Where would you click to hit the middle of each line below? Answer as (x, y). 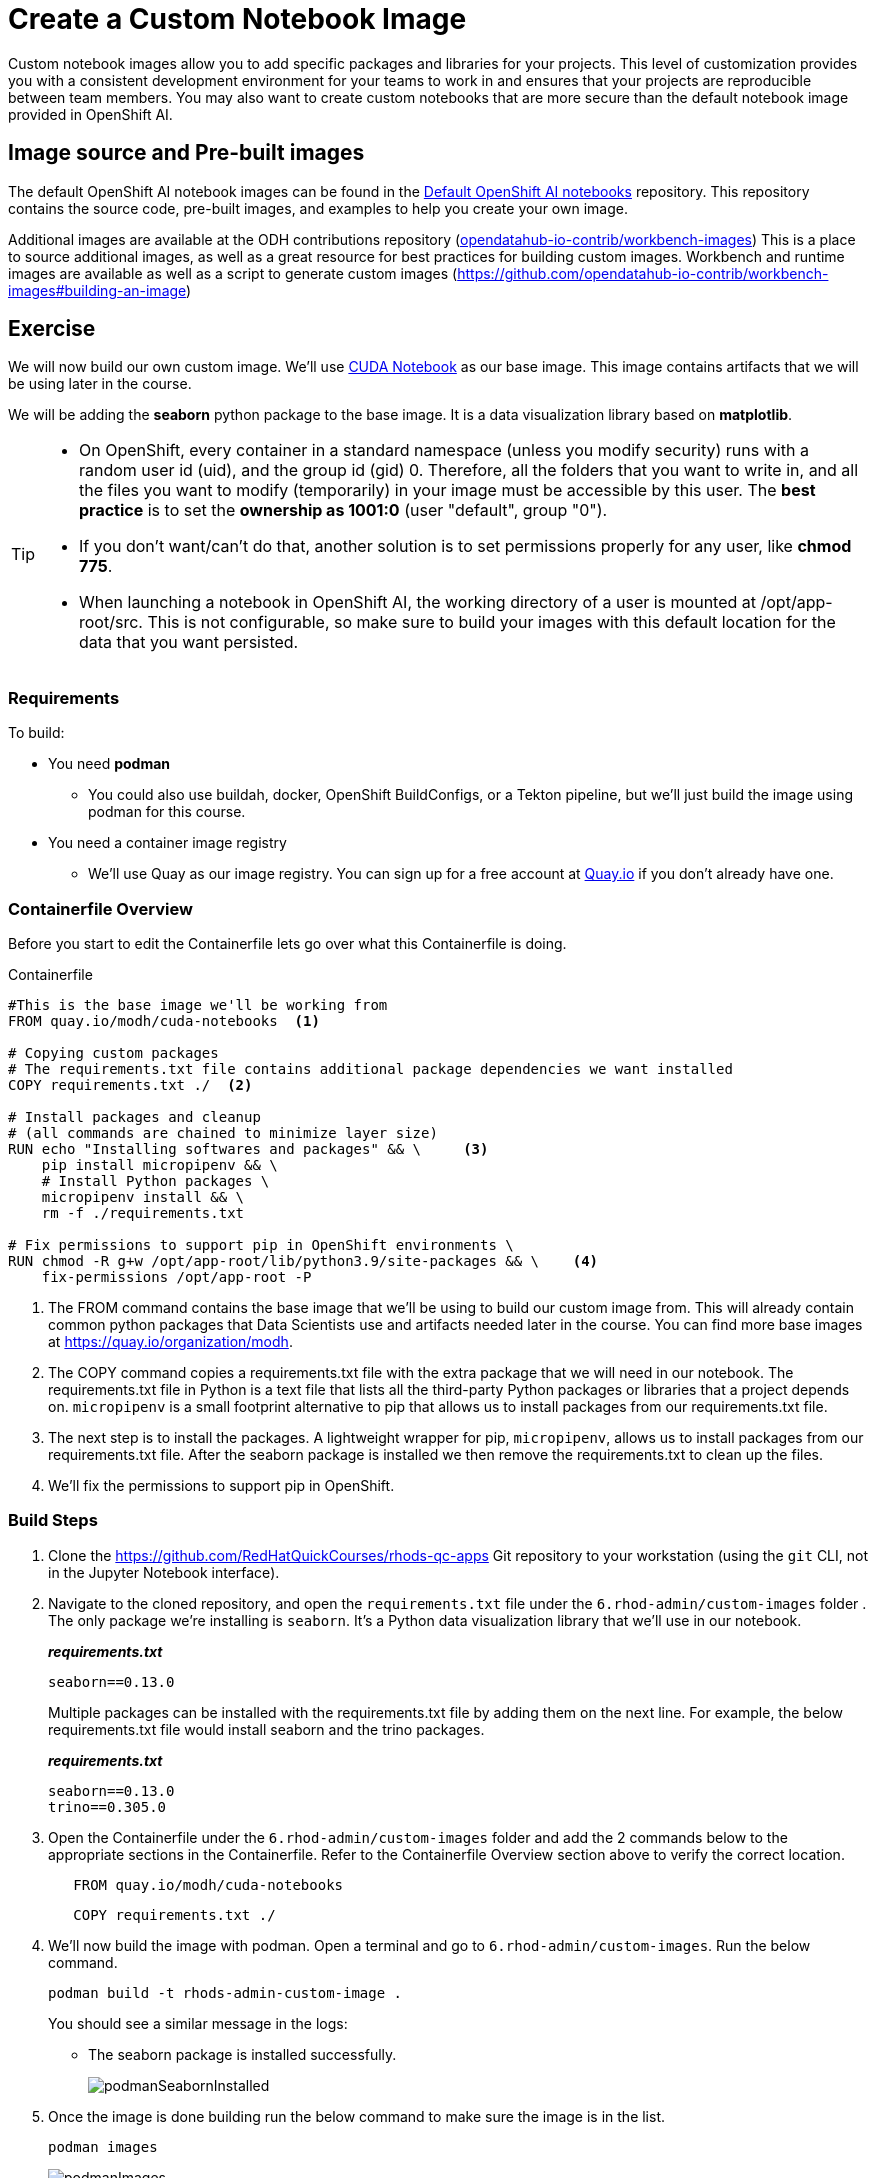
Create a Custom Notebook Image (237, 19)
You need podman (109, 764)
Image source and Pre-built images (186, 153)
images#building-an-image (97, 290)
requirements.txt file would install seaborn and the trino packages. (266, 1729)
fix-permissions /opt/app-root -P (176, 1276)
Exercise (52, 329)
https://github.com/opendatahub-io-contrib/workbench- (643, 273)
